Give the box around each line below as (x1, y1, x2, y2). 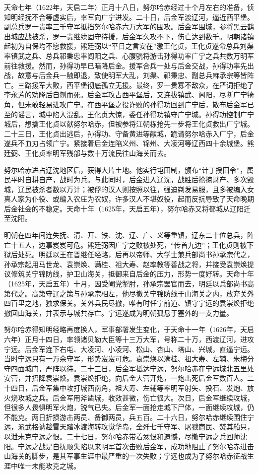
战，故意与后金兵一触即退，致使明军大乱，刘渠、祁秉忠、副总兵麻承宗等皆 (4, 70, 247, 80)
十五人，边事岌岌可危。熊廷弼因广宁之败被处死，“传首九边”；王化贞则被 (10, 239, 247, 250)
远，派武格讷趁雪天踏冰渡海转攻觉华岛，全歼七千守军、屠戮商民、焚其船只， (4, 421, 254, 432)
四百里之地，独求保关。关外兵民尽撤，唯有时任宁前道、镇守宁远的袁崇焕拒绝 (4, 298, 254, 308)
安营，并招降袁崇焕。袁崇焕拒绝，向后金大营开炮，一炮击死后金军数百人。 (4, 373, 247, 383)
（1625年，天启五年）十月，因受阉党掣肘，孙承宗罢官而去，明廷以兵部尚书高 (4, 278, 254, 289)
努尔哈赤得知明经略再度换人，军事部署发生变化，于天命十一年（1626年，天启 (4, 324, 254, 335)
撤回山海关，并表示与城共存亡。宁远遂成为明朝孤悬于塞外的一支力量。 (4, 307, 233, 318)
